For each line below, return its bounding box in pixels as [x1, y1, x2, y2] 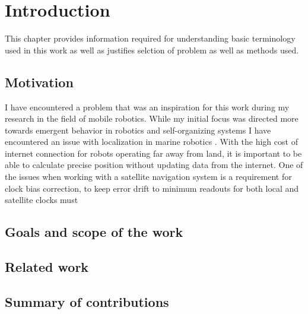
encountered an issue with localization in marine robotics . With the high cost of [5, 135, 298, 148]
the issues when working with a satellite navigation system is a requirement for [5, 170, 292, 183]
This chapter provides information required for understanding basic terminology [5, 32, 296, 45]
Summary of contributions [5, 292, 169, 310]
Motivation [5, 72, 74, 91]
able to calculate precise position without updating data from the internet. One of [5, 158, 303, 171]
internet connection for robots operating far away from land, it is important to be [5, 147, 302, 159]
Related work [5, 258, 89, 276]
